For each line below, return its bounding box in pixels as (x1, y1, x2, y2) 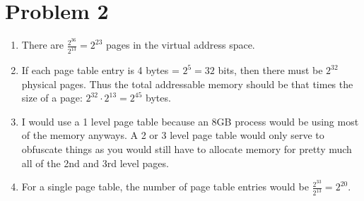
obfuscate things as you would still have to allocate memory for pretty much (21, 142, 352, 157)
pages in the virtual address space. (105, 37, 255, 52)
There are (21, 37, 64, 52)
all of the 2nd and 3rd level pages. (21, 155, 169, 170)
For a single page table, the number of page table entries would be (21, 179, 309, 194)
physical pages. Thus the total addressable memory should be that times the (21, 76, 353, 91)
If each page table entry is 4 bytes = (21, 63, 180, 78)
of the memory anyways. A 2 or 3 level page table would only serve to (21, 128, 324, 142)
